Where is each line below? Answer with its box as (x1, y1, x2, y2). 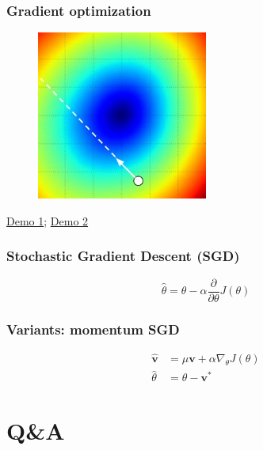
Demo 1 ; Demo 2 (6, 212, 89, 229)
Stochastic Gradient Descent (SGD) (6, 246, 240, 266)
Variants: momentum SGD (6, 319, 180, 338)
